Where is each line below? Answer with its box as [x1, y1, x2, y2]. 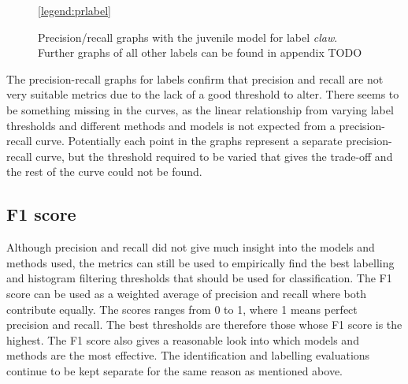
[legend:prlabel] [38, 2, 112, 18]
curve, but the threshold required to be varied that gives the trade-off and [35, 147, 393, 164]
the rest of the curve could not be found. [6, 163, 202, 180]
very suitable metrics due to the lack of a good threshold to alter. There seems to [6, 86, 399, 103]
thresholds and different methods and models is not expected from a [6, 117, 336, 133]
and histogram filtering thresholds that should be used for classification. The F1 [6, 270, 392, 286]
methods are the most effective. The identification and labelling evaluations [6, 347, 370, 363]
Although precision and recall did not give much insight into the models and [6, 239, 375, 255]
